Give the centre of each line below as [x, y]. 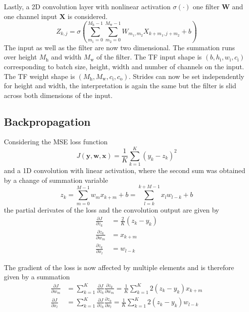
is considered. [87, 16]
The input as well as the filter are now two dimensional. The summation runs [120, 47]
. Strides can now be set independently [187, 76]
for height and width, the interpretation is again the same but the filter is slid [120, 86]
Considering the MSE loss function [56, 142]
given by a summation [37, 277]
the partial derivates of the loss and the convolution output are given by [112, 209]
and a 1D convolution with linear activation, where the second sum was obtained [125, 170]
